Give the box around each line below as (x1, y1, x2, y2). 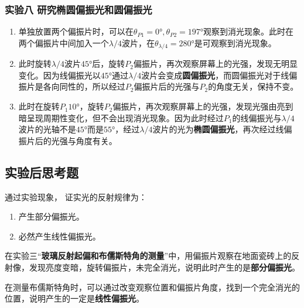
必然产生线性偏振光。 (18, 230, 101, 242)
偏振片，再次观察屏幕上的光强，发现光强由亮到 (112, 100, 293, 112)
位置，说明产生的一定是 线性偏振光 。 (5, 292, 144, 304)
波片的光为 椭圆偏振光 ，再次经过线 (152, 123, 284, 135)
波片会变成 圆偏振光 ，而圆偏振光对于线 (141, 69, 289, 81)
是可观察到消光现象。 (194, 36, 276, 49)
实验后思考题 (5, 163, 78, 181)
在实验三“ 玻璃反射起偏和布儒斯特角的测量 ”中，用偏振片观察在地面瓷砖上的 (5, 249, 292, 262)
